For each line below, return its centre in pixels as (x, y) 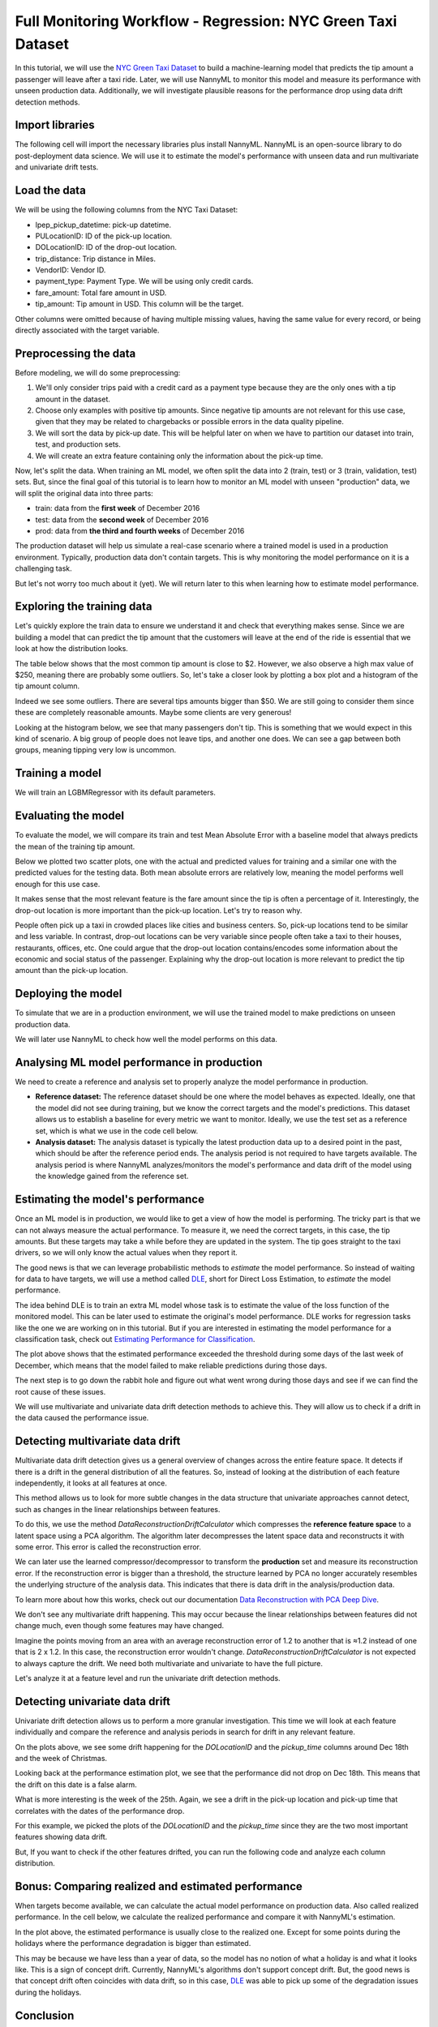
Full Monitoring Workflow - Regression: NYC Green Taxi (206, 21)
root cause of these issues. (60, 1391)
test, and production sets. (78, 444)
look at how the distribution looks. (72, 649)
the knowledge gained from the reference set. (112, 1176)
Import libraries (55, 125)
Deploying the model (69, 994)
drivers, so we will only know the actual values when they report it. (127, 1253)
